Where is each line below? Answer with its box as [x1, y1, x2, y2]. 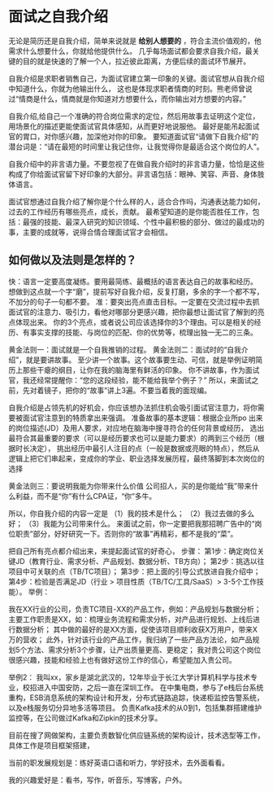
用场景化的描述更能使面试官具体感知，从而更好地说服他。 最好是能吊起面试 [8, 121, 260, 131]
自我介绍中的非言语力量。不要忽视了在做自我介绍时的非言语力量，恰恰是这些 [8, 159, 265, 168]
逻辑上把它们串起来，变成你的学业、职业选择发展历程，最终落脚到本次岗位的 [8, 453, 265, 463]
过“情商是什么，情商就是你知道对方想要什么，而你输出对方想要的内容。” [8, 94, 246, 103]
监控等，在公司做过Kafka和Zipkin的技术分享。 [8, 713, 162, 723]
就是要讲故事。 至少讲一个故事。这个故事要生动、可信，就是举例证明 [25, 355, 256, 365]
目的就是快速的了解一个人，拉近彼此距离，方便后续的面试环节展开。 [22, 56, 250, 66]
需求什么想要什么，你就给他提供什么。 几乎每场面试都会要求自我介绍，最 [8, 46, 253, 55]
